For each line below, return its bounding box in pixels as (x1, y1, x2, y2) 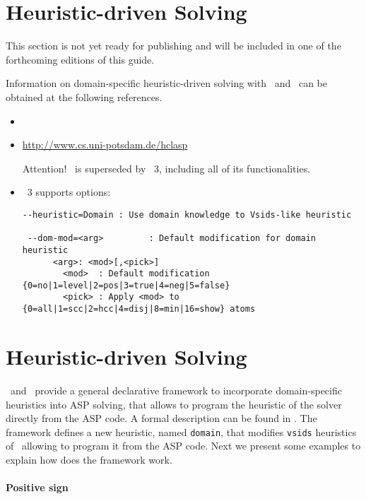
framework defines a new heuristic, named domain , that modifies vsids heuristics (6, 424, 357, 439)
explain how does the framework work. (6, 452, 172, 466)
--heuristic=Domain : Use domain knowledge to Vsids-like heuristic (22, 209, 352, 220)
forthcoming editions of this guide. (6, 52, 155, 66)
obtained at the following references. (6, 89, 163, 104)
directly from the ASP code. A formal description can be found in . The (6, 411, 317, 425)
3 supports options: (27, 184, 111, 199)
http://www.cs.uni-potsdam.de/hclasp (22, 137, 188, 152)
